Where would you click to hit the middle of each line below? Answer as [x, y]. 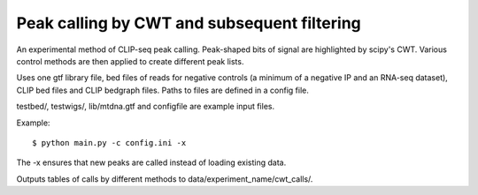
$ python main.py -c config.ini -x [109, 142]
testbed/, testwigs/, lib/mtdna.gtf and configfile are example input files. [145, 107]
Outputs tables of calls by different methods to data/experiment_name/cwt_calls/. [165, 179]
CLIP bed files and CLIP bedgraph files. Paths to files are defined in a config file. [162, 90]
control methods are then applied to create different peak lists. [130, 61]
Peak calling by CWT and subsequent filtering [189, 23]
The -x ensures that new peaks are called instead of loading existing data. [151, 162]
